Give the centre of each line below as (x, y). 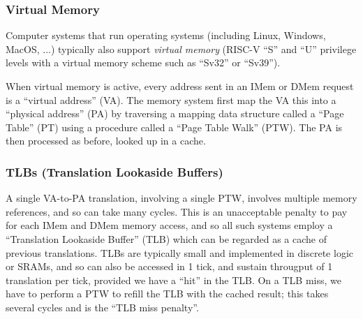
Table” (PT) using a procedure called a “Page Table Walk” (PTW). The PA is (174, 127)
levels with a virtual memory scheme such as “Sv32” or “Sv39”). (143, 62)
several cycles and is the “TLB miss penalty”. (102, 307)
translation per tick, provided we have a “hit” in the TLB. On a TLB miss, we (173, 280)
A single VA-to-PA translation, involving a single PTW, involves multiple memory (181, 198)
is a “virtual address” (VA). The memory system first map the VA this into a (171, 99)
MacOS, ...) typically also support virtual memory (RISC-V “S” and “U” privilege (181, 49)
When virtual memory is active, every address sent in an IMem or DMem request (180, 86)
